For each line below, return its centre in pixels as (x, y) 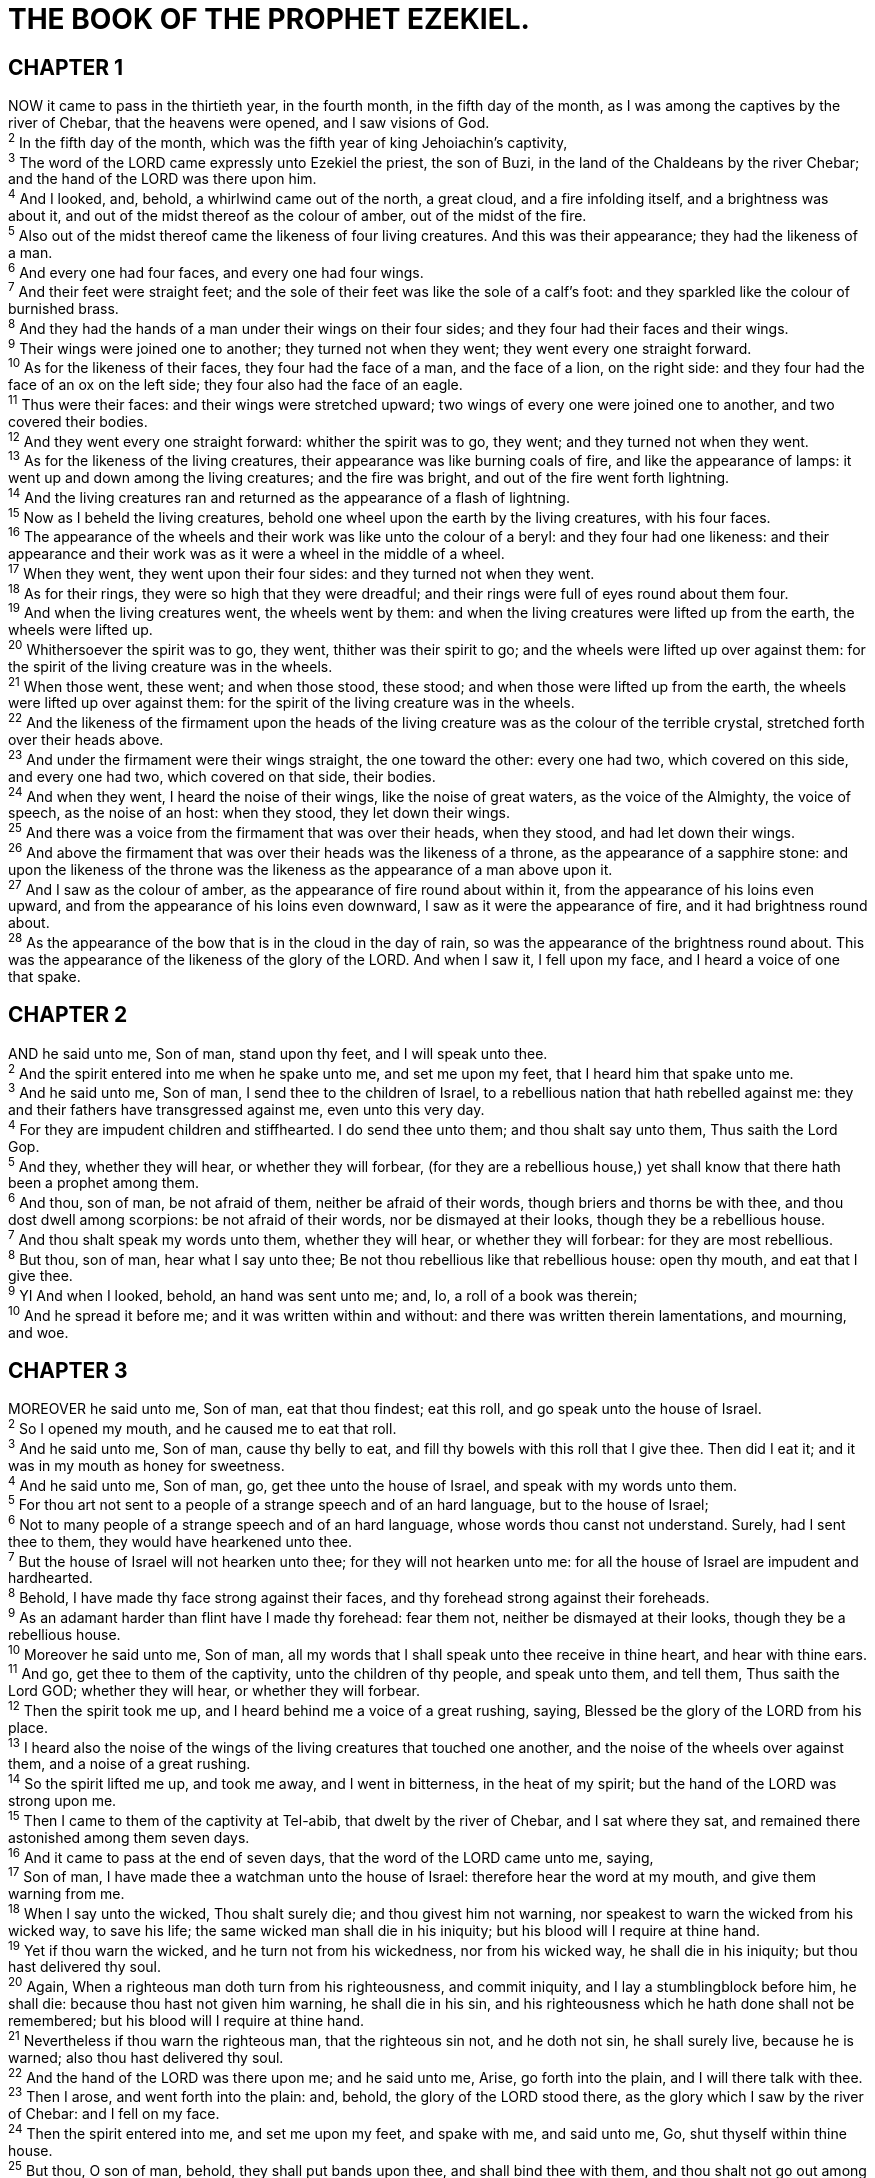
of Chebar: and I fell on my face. (114, 2113)
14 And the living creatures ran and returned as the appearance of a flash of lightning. (289, 496)
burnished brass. (63, 309)
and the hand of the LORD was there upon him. (162, 179)
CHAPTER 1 (66, 67)
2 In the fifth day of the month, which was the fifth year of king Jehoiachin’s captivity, (288, 141)
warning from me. (66, 1893)
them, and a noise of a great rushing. (129, 1764)
